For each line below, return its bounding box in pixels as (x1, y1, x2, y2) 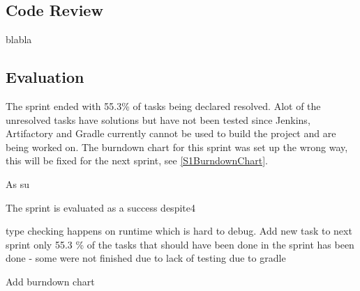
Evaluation (6, 66, 84, 88)
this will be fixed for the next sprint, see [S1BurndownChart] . (6, 153, 268, 168)
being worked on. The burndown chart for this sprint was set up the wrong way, (6, 139, 348, 154)
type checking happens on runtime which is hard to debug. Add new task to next (6, 223, 352, 238)
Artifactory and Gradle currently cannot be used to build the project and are (6, 126, 336, 141)
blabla (6, 32, 32, 47)
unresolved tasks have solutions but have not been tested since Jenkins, (6, 112, 310, 127)
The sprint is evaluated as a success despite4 (6, 200, 195, 214)
